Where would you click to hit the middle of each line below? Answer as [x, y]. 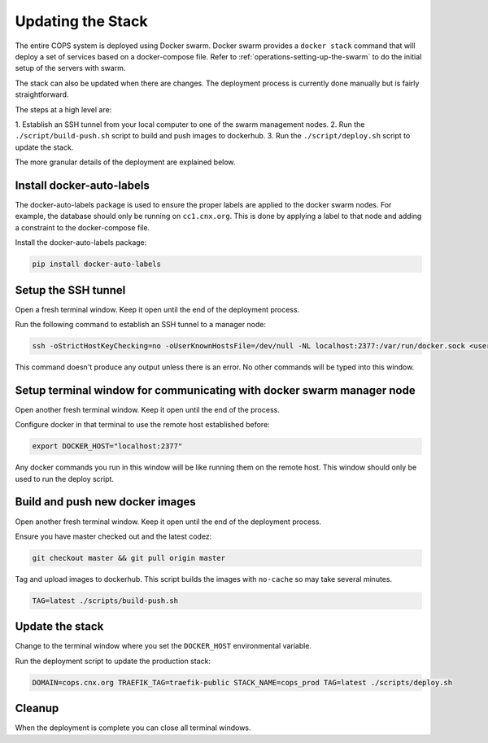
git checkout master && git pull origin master [129, 558]
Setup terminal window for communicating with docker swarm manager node [215, 390]
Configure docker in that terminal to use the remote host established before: [142, 425]
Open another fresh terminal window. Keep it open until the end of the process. [147, 409]
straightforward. [42, 94]
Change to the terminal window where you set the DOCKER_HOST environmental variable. [163, 646]
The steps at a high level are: [63, 109]
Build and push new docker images [106, 502]
